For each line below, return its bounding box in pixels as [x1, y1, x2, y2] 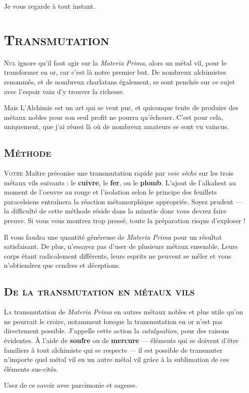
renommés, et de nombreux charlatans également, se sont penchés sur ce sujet [4, 76, 235, 86]
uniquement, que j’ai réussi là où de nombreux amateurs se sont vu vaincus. [4, 121, 229, 131]
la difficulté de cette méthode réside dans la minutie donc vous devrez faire [4, 206, 227, 216]
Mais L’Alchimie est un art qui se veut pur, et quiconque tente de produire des [4, 102, 238, 113]
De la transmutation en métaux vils [4, 284, 195, 299]
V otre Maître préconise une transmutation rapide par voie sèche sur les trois [4, 168, 233, 178]
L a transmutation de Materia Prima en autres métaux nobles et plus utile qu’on [4, 307, 243, 317]
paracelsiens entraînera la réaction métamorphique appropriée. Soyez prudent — [4, 196, 243, 206]
